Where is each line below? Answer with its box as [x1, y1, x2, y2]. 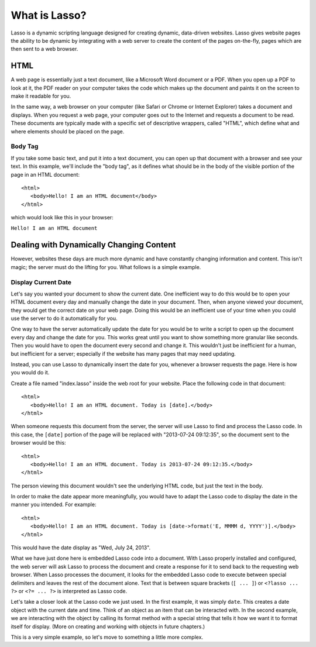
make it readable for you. [11, 92, 71, 99]
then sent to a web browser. [11, 46, 78, 53]
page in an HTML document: [11, 171, 80, 178]
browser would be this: [11, 439, 67, 446]
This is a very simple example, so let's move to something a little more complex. [11, 634, 204, 641]
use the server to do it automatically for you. [11, 315, 118, 322]
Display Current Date [11, 278, 72, 286]
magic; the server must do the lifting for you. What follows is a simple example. [11, 263, 201, 270]
